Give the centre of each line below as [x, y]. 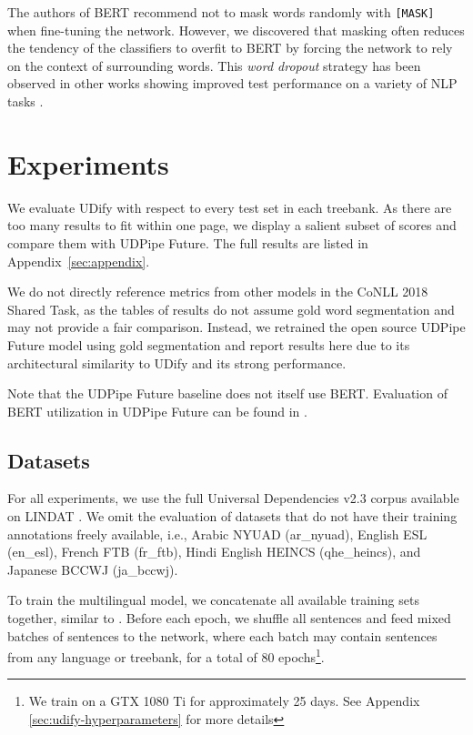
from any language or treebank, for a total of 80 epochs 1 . [166, 655]
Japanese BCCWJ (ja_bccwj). [93, 569]
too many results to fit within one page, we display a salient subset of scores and [232, 225]
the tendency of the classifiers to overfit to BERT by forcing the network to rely [230, 48]
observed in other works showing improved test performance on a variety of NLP [232, 83]
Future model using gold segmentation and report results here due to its [209, 344]
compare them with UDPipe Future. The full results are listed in [188, 242]
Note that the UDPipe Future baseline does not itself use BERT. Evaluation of [227, 393]
